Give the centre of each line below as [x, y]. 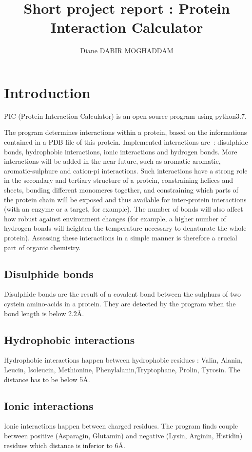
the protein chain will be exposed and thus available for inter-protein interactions [125, 199]
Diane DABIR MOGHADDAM [127, 51]
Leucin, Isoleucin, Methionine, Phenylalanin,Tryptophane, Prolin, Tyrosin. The [122, 369]
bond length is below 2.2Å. [44, 313]
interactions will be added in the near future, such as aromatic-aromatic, [112, 161]
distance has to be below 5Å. [47, 379]
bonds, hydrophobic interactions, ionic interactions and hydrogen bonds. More [121, 151]
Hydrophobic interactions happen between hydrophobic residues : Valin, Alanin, [123, 360]
